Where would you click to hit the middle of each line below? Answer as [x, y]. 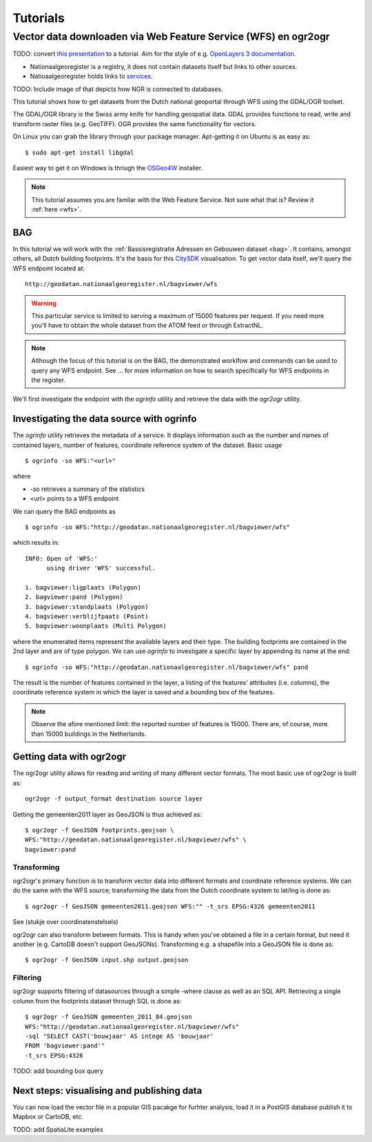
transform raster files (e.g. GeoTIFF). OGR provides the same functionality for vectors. [135, 123]
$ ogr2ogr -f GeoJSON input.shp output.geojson [107, 960]
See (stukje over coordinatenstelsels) [65, 922]
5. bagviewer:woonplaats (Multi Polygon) [96, 626]
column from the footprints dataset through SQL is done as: [97, 1001]
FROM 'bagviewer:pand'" [65, 1046]
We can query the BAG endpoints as [64, 511]
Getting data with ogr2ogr [70, 757]
